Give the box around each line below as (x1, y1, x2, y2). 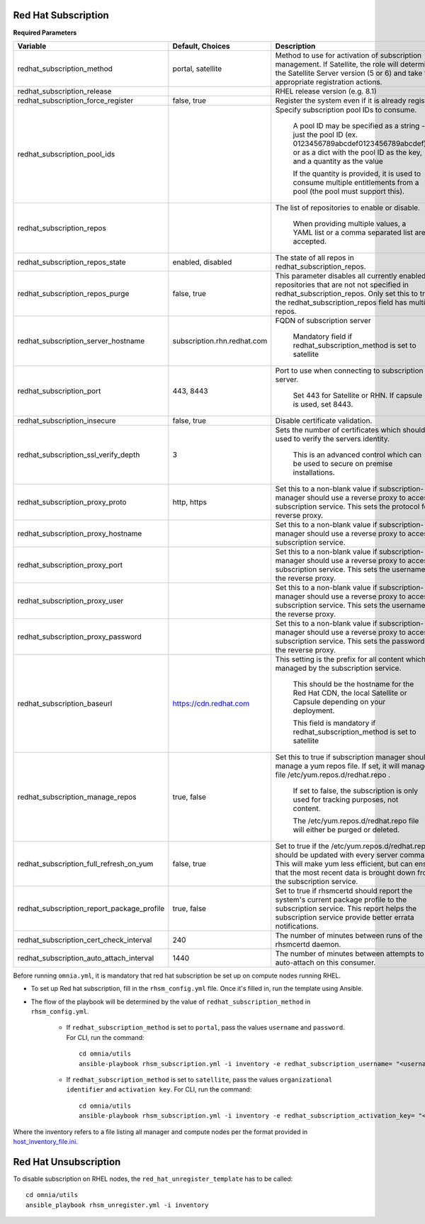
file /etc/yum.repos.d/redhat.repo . (275, 769, 391, 779)
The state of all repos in (275, 252, 354, 262)
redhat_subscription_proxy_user (17, 596, 124, 606)
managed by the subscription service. (275, 663, 402, 673)
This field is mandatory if (293, 718, 376, 727)
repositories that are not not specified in (275, 280, 409, 290)
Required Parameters (13, 28, 77, 37)
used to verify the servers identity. (275, 433, 390, 443)
